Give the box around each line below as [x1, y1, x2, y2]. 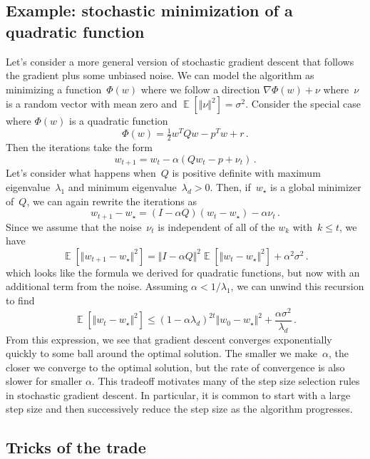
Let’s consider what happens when [6, 165, 156, 180]
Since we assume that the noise [6, 219, 142, 234]
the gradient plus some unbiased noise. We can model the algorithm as [6, 68, 314, 83]
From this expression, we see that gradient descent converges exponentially [6, 331, 332, 346]
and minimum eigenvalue [68, 179, 177, 194]
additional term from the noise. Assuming [6, 279, 188, 294]
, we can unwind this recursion [230, 279, 364, 294]
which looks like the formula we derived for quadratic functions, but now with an [6, 264, 360, 279]
